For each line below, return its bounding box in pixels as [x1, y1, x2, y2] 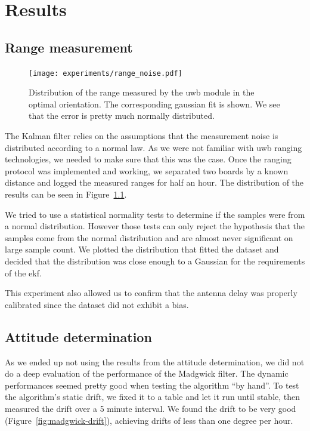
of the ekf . [5, 266, 42, 279]
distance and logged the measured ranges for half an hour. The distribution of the [5, 176, 304, 189]
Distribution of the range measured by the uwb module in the [29, 86, 255, 98]
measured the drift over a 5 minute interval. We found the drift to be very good [5, 402, 296, 414]
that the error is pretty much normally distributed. [29, 109, 215, 122]
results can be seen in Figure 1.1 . [5, 187, 127, 200]
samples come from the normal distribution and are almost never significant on [5, 231, 293, 244]
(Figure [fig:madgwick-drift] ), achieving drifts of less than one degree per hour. [5, 414, 293, 426]
